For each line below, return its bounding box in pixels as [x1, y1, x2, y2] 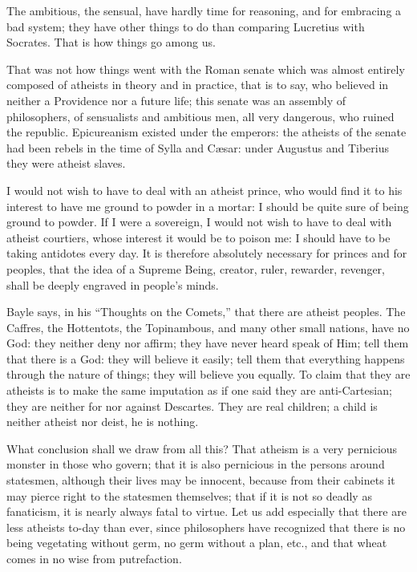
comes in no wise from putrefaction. [6, 550, 182, 566]
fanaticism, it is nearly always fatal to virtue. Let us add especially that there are [6, 503, 407, 520]
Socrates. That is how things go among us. [6, 34, 216, 51]
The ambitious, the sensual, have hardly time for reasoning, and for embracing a [6, 2, 402, 18]
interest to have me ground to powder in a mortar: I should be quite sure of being [6, 197, 409, 214]
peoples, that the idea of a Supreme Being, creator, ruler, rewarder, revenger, [6, 260, 385, 277]
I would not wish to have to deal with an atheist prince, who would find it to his [6, 181, 403, 198]
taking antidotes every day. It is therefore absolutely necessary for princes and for [6, 245, 407, 262]
